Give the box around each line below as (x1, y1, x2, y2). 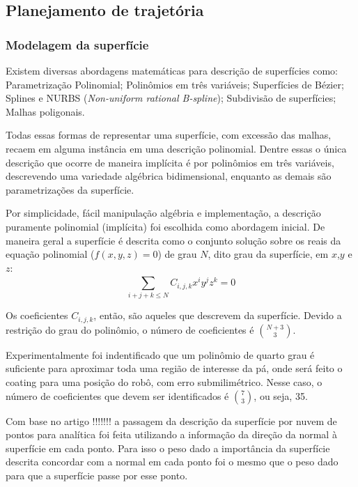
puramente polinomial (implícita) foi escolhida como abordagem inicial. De (6, 219, 325, 233)
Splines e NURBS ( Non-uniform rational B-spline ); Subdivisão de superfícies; (6, 91, 336, 105)
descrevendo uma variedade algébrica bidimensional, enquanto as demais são (6, 169, 332, 183)
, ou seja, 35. (254, 388, 308, 403)
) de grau (157, 247, 197, 261)
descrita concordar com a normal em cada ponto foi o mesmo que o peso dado (6, 454, 338, 469)
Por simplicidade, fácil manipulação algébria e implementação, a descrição (6, 206, 321, 220)
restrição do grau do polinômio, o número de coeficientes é (6, 322, 254, 337)
